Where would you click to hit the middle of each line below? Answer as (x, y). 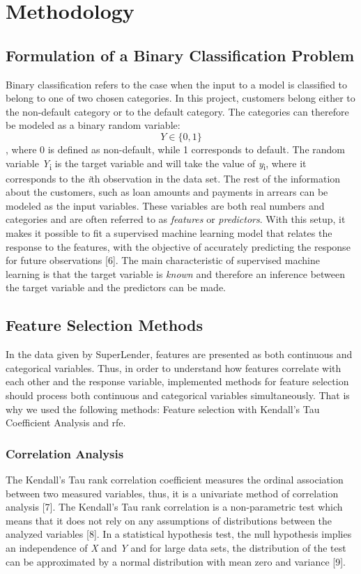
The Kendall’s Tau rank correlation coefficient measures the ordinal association (175, 479)
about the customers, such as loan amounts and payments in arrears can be (167, 192)
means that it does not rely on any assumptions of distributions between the (169, 520)
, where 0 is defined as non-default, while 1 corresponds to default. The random (175, 149)
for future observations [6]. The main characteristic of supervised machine (163, 260)
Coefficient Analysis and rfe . (66, 422)
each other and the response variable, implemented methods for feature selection (177, 381)
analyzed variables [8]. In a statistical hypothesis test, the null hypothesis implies (179, 534)
